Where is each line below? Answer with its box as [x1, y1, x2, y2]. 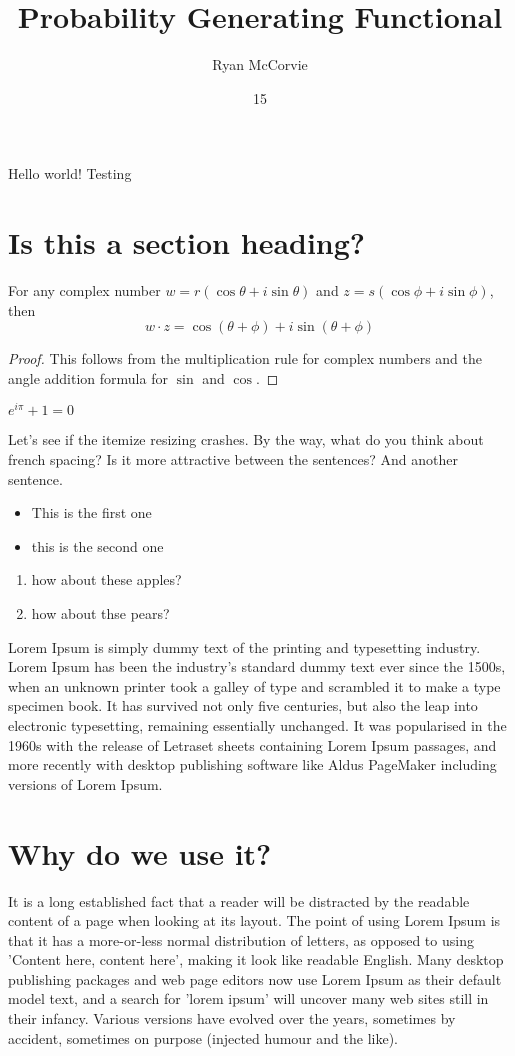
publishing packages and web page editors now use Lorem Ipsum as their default [8, 968, 502, 989]
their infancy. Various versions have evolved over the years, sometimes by [8, 1008, 456, 1029]
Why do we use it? [8, 832, 272, 873]
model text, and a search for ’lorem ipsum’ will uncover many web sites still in [8, 988, 489, 1009]
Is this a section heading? [8, 222, 366, 263]
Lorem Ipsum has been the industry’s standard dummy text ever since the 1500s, [8, 656, 506, 677]
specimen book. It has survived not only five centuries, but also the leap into [8, 695, 478, 716]
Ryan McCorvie [212, 54, 308, 75]
